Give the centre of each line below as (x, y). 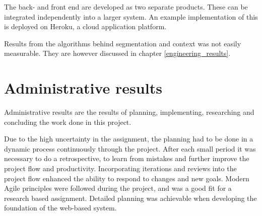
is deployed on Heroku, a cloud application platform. (85, 26)
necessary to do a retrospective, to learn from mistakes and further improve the (127, 158)
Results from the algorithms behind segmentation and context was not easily (123, 43)
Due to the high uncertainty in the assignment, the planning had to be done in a (129, 139)
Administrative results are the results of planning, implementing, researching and (129, 112)
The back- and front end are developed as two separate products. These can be (126, 7)
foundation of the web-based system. (60, 208)
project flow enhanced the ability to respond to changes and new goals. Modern (127, 178)
